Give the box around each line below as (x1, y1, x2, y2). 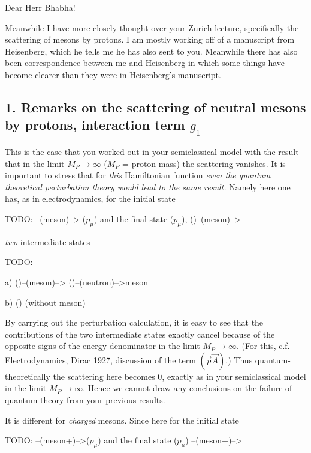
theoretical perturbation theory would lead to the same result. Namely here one (5, 180, 291, 193)
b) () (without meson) (5, 296, 86, 308)
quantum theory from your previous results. (5, 394, 165, 406)
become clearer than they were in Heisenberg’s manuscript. (5, 68, 221, 81)
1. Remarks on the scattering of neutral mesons (5, 97, 306, 116)
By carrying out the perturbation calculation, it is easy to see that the (5, 316, 264, 329)
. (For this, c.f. (236, 339, 290, 352)
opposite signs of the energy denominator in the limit (5, 339, 200, 352)
